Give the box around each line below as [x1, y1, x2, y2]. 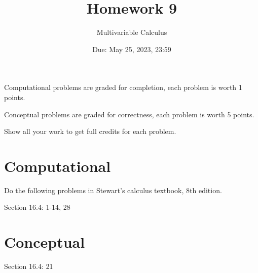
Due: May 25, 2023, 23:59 [92, 43, 171, 54]
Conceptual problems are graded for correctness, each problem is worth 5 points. [4, 109, 254, 119]
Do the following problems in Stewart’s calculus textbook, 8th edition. [4, 185, 222, 195]
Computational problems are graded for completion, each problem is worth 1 [4, 82, 242, 93]
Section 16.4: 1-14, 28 [4, 202, 70, 212]
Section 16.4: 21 [4, 261, 53, 271]
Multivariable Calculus [96, 27, 167, 37]
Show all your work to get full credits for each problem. [4, 126, 176, 136]
